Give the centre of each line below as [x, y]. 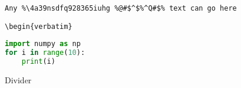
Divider [18, 79]
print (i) [38, 62]
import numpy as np [43, 44]
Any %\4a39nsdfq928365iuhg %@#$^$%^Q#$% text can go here [121, 8]
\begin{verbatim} [39, 26]
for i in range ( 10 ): [45, 53]
